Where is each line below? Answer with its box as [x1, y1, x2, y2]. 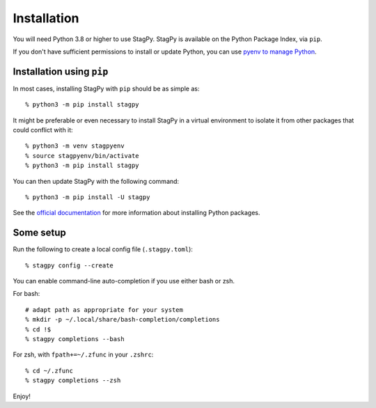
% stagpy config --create [25, 261, 114, 269]
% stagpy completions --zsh [25, 377, 121, 384]
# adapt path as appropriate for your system [25, 306, 184, 313]
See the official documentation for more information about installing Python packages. [13, 209, 260, 217]
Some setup [13, 227, 66, 239]
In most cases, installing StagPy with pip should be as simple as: [13, 84, 200, 93]
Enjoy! [13, 392, 31, 400]
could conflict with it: [13, 126, 73, 134]
